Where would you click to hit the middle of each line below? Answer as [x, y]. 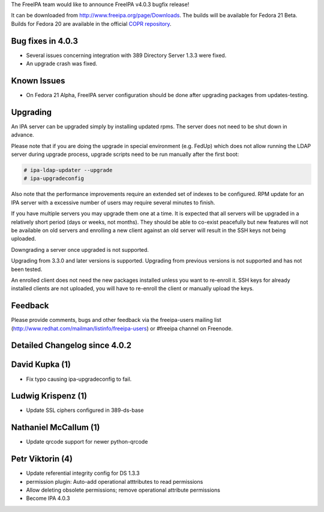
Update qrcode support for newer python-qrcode [87, 442]
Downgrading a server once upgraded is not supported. [80, 249]
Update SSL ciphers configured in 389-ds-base [85, 410]
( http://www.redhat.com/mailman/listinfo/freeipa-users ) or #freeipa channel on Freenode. [122, 328]
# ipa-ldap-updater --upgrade [68, 170]
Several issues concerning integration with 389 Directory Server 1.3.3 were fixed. [126, 55]
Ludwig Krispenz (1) [49, 396]
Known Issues [38, 81]
